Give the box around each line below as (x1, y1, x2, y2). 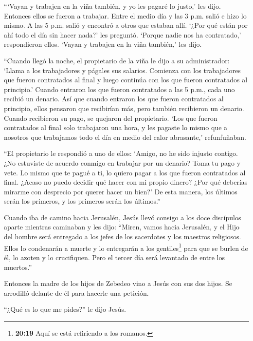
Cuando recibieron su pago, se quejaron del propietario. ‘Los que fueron (4, 113, 217, 123)
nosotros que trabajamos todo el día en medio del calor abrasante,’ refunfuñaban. (4, 132, 246, 142)
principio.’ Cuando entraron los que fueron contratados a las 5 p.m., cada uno (4, 84, 235, 94)
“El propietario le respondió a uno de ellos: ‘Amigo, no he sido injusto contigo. (4, 148, 238, 158)
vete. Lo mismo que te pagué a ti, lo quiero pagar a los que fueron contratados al (4, 167, 246, 177)
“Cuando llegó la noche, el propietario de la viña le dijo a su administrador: (4, 55, 230, 65)
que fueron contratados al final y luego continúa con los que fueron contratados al (4, 75, 248, 85)
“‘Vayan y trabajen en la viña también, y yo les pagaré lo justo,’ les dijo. (4, 1, 221, 11)
